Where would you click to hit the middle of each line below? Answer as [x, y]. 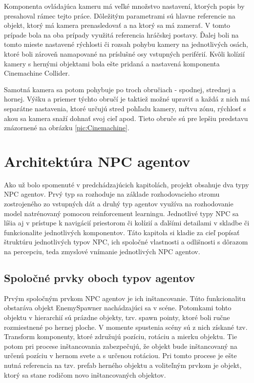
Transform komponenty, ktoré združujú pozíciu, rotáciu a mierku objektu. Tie [121, 336]
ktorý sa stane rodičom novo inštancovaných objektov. [85, 374]
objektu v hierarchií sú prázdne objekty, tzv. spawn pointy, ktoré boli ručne [117, 317]
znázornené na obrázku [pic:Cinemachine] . [67, 128]
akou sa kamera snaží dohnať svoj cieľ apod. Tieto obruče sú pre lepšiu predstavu [126, 118]
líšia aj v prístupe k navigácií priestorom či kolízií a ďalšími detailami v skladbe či [127, 223]
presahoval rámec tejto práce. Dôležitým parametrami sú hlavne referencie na [120, 15]
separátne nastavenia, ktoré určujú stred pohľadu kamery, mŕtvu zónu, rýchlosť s [125, 108]
